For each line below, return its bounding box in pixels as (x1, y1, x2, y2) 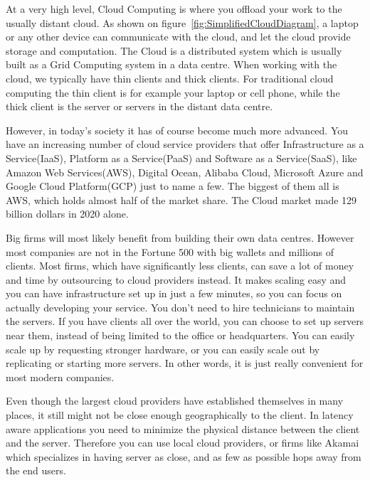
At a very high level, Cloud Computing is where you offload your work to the (6, 1, 342, 16)
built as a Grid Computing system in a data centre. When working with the (6, 57, 337, 72)
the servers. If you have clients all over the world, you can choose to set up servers (6, 314, 364, 329)
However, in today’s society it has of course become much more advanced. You (6, 122, 349, 137)
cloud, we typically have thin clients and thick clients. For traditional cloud (6, 70, 334, 85)
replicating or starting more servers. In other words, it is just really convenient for (6, 356, 364, 370)
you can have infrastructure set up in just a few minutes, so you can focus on (6, 286, 342, 301)
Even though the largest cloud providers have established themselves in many (6, 393, 344, 408)
